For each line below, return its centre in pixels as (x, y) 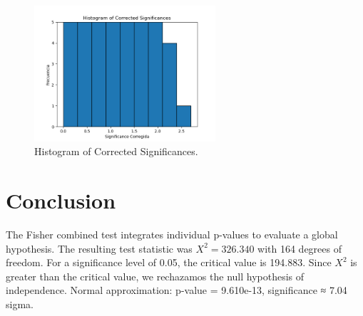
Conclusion (61, 200)
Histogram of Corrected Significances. (116, 151)
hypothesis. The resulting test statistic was (99, 248)
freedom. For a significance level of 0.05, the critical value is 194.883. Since (169, 262)
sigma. (20, 304)
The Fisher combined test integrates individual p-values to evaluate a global (172, 235)
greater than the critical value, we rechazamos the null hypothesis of (155, 276)
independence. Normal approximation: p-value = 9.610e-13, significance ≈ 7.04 (177, 290)
